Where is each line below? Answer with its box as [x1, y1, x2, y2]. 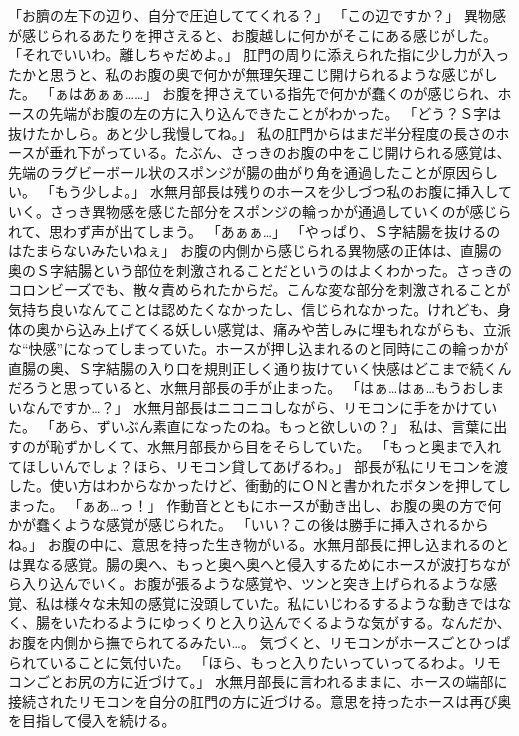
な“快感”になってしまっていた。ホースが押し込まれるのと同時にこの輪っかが [8, 338, 509, 359]
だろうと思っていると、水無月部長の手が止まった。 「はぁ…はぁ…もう [8, 377, 463, 398]
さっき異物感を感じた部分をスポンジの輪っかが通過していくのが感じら [49, 200, 512, 221]
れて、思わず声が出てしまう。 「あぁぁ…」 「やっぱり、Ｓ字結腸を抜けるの [8, 220, 501, 241]
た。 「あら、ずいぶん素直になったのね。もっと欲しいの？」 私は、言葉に [8, 416, 494, 437]
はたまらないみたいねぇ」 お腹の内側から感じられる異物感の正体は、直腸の [8, 240, 502, 261]
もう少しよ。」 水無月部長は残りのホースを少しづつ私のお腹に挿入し [54, 181, 498, 202]
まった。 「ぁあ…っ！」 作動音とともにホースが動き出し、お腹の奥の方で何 [8, 494, 502, 515]
